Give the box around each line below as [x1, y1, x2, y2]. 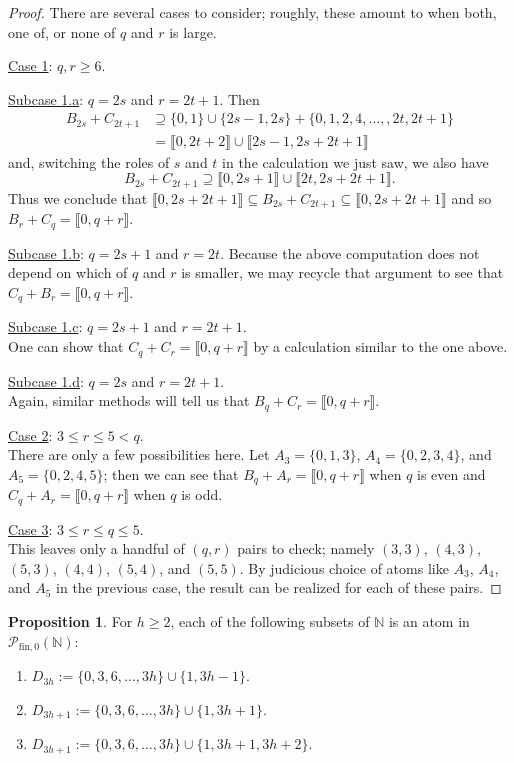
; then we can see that [103, 463, 239, 484]
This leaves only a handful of [8, 538, 185, 559]
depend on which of [8, 262, 128, 283]
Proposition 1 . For [8, 611, 133, 632]
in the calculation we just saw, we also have [222, 151, 489, 172]
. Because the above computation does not [220, 242, 480, 263]
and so [451, 187, 492, 208]
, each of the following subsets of [170, 611, 370, 632]
